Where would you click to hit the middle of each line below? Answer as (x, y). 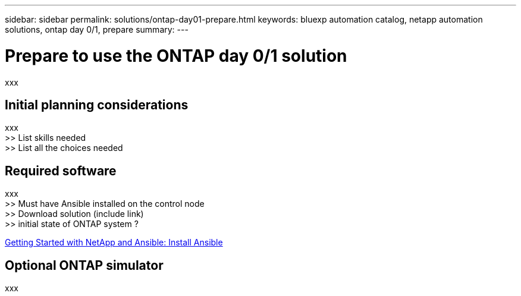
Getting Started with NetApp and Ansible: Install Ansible (114, 243)
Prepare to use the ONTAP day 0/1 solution (176, 56)
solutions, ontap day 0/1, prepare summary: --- (97, 29)
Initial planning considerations (97, 105)
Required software (61, 171)
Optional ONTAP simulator (84, 265)
